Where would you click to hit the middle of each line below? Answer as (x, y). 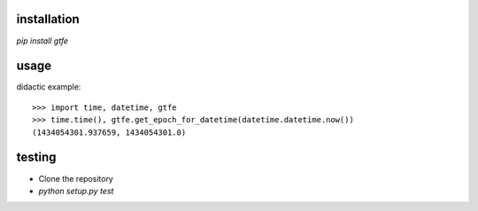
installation (48, 19)
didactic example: (49, 87)
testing (36, 157)
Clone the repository (76, 178)
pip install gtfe (42, 41)
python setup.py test (76, 191)
